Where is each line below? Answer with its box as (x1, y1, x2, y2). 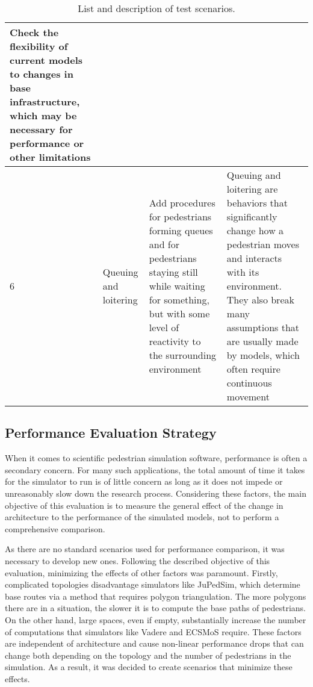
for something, (149, 293, 209, 306)
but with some (149, 306, 210, 320)
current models (10, 53, 83, 67)
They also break (226, 293, 294, 306)
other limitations (10, 150, 91, 164)
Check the (10, 25, 59, 39)
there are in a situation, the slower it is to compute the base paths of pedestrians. (5, 602, 306, 614)
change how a (226, 223, 284, 237)
